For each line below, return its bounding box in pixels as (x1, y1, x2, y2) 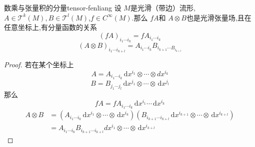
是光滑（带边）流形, (130, 2, 195, 12)
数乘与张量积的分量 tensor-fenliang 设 (4, 2, 121, 12)
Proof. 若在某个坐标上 (4, 59, 74, 70)
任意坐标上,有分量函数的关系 (4, 22, 97, 32)
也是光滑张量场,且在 (186, 12, 251, 22)
